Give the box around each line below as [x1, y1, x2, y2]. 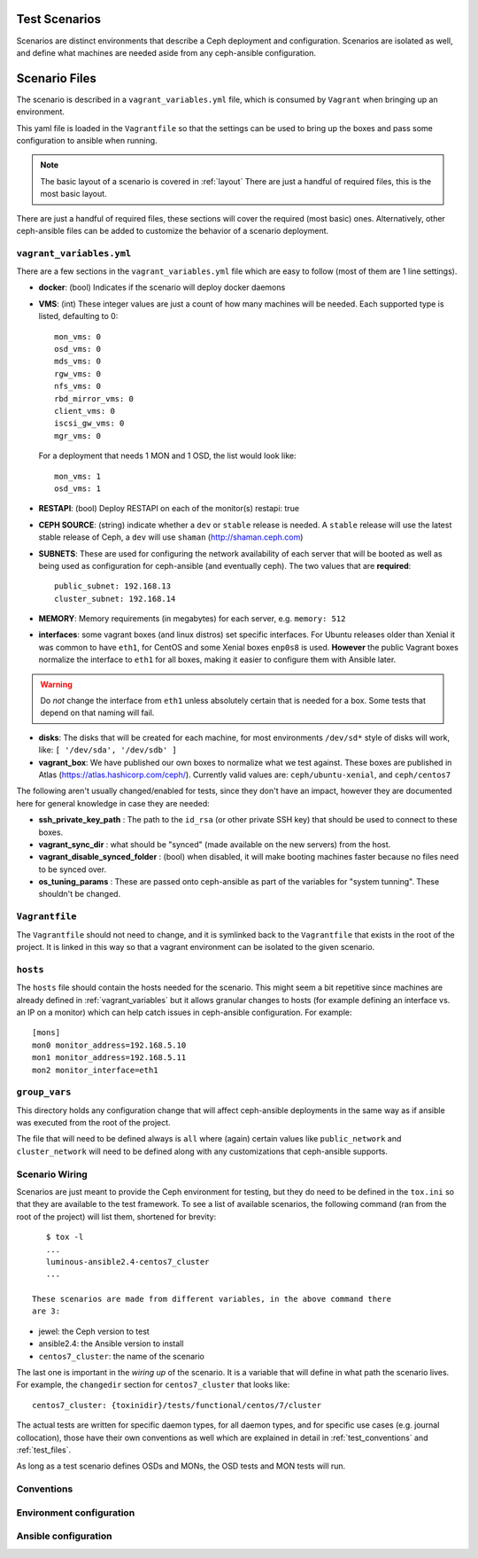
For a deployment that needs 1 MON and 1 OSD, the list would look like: [38, 450, 297, 461]
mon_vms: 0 [54, 331, 102, 341]
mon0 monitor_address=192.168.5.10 [32, 1040, 187, 1050]
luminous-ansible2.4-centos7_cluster [45, 1257, 210, 1266]
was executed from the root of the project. [16, 1118, 172, 1128]
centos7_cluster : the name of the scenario [38, 1351, 205, 1361]
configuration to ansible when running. [16, 135, 158, 145]
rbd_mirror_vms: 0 [54, 393, 135, 403]
